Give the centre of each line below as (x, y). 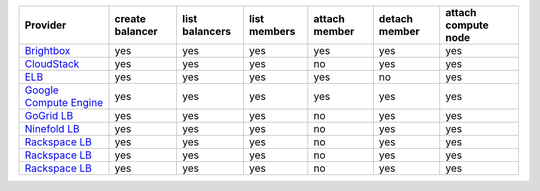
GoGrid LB (49, 115)
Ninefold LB (52, 128)
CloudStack (52, 63)
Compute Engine (64, 102)
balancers (206, 31)
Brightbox (47, 50)
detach (396, 18)
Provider (45, 25)
